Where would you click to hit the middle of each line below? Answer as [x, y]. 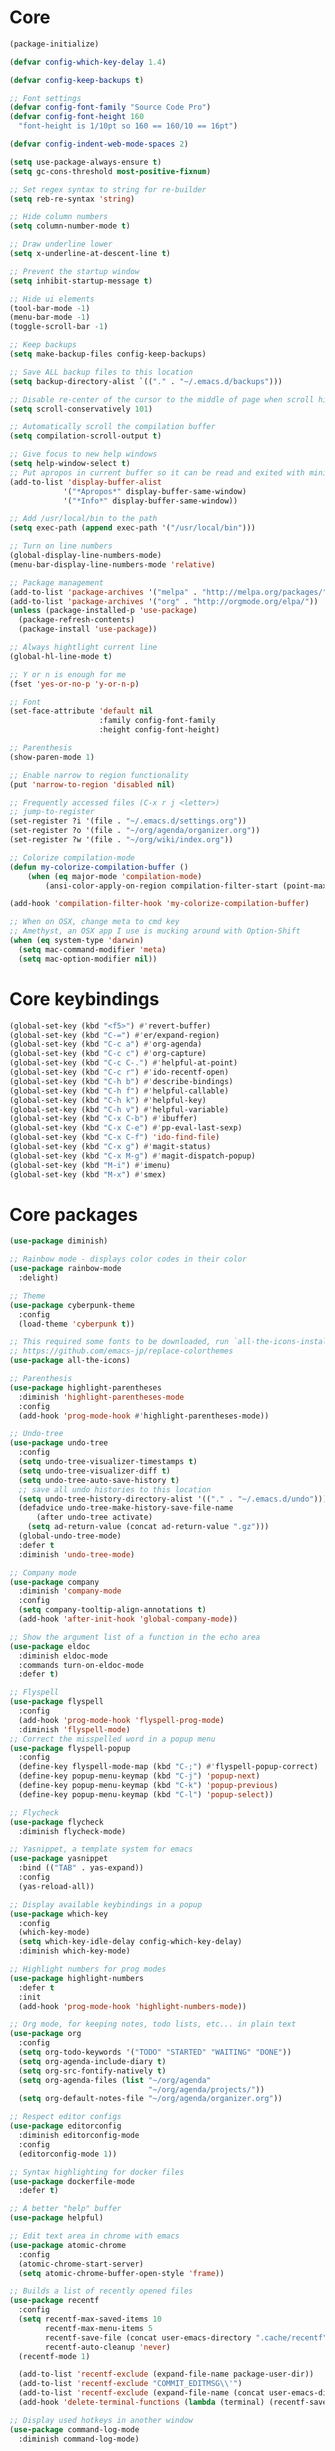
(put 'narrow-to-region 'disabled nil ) [92, 784]
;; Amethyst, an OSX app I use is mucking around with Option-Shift [155, 931]
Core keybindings [84, 998]
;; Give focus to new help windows [83, 454]
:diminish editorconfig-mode [79, 2136]
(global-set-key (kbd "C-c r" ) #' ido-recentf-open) [119, 1072]
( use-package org [45, 2034]
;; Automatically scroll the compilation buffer [112, 427]
